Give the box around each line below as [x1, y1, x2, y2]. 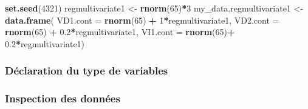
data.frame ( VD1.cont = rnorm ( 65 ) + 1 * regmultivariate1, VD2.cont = [5, 13, 279, 26]
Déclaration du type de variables [5, 63, 168, 78]
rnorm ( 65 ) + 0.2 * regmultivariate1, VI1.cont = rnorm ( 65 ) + [5, 25, 235, 38]
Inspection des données [5, 91, 120, 106]
